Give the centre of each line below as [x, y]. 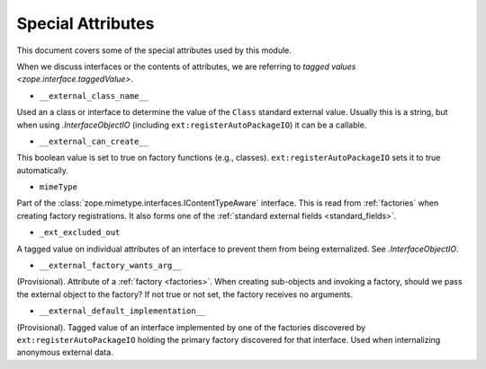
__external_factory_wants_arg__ [110, 266]
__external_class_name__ [94, 96]
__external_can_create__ [94, 141]
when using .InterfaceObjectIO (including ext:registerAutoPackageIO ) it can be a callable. [192, 125]
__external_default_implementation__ [122, 311]
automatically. [43, 170]
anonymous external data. [65, 352]
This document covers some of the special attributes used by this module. [154, 50]
